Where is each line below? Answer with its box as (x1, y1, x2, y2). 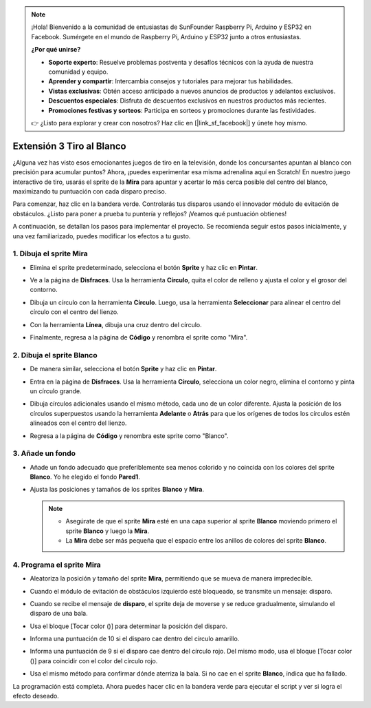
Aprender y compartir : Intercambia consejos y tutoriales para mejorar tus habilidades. (48, 77, 293, 85)
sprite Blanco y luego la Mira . (65, 527, 150, 535)
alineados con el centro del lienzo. (30, 419, 127, 427)
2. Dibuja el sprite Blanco (12, 350, 98, 360)
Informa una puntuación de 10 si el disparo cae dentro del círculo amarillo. (30, 634, 240, 643)
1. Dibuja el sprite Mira (12, 249, 89, 258)
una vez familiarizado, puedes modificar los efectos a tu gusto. (12, 231, 191, 240)
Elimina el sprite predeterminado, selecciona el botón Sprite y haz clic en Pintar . (30, 263, 258, 271)
